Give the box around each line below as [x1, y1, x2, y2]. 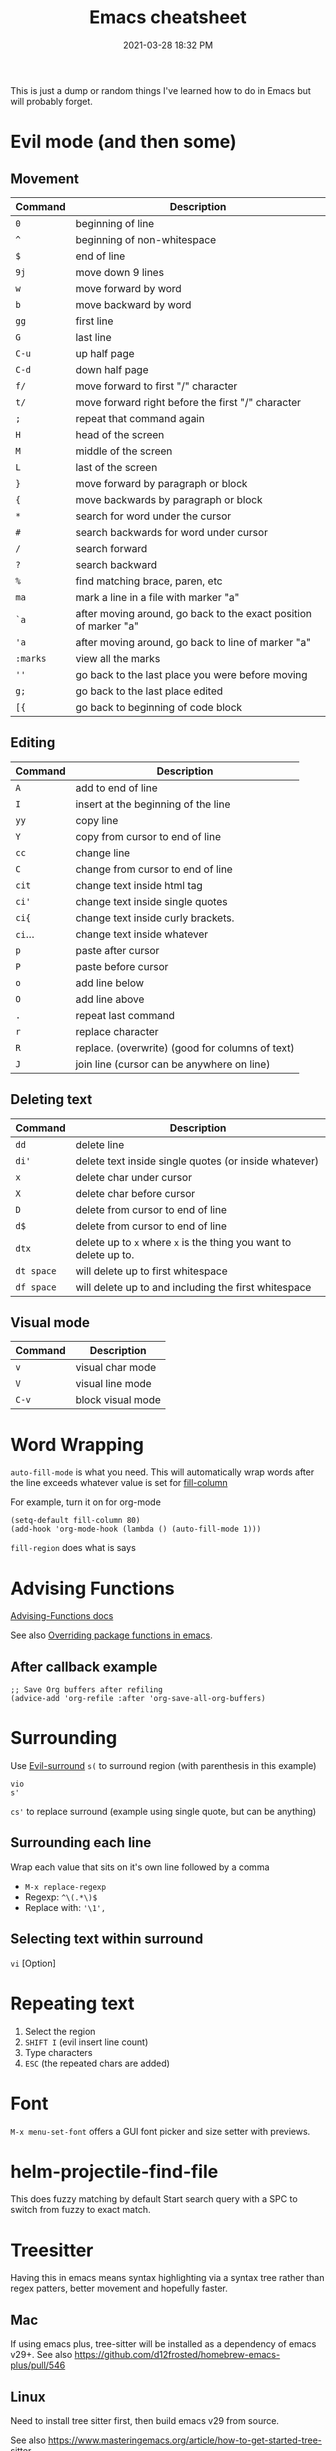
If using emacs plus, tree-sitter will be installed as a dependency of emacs [10, 2338, 317, 2350]
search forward [75, 541, 148, 555]
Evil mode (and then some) [10, 131, 237, 153]
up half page [75, 346, 135, 360]
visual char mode [75, 1361, 157, 1375]
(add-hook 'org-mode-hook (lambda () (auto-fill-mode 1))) [10, 1524, 262, 1535]
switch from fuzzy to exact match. [10, 2204, 151, 2216]
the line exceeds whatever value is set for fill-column [10, 1477, 228, 1489]
